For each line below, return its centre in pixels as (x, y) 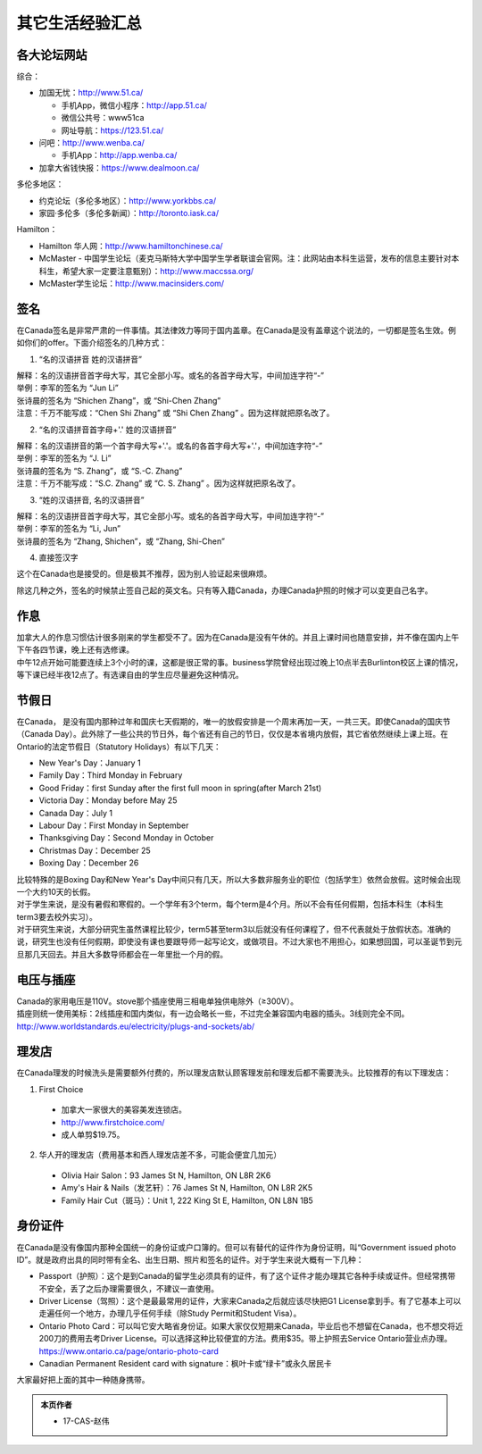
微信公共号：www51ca (103, 118)
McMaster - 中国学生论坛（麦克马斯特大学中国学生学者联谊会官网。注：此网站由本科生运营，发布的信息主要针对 (245, 258)
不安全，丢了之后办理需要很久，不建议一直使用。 (129, 1288)
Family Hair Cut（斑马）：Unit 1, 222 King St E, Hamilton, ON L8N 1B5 (187, 1200)
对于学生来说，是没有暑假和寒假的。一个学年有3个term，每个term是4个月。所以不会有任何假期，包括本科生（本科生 (230, 904)
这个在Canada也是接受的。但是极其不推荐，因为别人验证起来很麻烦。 (144, 574)
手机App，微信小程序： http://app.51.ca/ (134, 105)
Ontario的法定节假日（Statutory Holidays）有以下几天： (119, 747)
